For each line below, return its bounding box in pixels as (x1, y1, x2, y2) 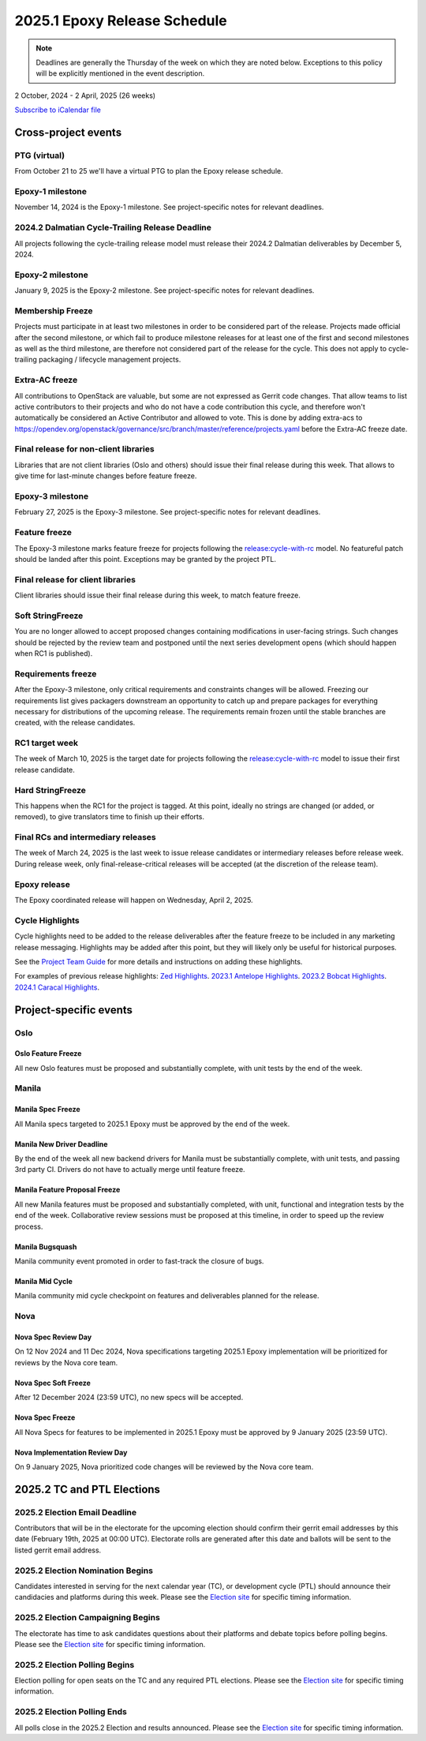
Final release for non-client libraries (14, 444, 155, 455)
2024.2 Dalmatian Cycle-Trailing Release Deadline (14, 222, 212, 233)
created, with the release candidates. (14, 718, 136, 728)
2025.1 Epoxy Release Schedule (14, 12, 228, 29)
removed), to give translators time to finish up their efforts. (14, 812, 205, 822)
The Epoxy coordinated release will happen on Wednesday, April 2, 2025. (14, 896, 253, 905)
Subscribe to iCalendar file (14, 105, 102, 114)
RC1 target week (14, 738, 79, 749)
